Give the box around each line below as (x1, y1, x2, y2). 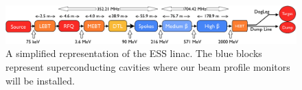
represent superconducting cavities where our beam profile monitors (5, 60, 290, 74)
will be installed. (5, 73, 75, 87)
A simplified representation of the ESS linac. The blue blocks (5, 46, 262, 60)
